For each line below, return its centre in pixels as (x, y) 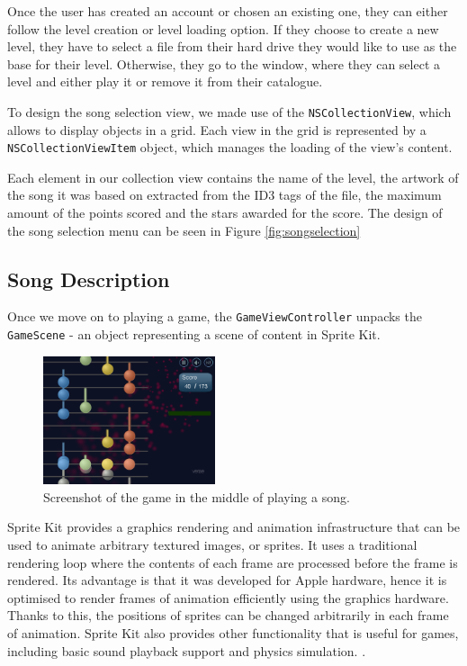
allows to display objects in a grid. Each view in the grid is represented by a (217, 129)
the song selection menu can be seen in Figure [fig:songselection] (184, 230)
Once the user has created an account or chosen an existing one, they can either (228, 11)
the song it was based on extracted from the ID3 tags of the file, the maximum (225, 195)
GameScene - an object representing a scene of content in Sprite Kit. (194, 334)
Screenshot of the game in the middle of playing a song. (197, 496)
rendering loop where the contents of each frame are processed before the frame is (233, 562)
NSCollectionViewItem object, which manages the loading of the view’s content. (230, 147)
